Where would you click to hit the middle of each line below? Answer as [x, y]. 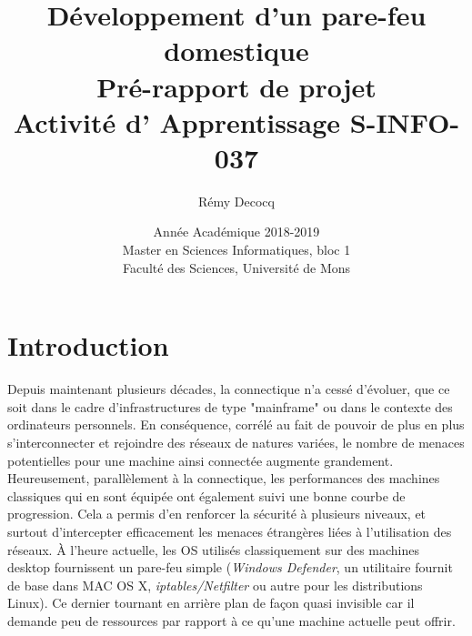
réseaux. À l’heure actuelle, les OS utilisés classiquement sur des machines [214, 549]
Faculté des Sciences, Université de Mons [236, 267]
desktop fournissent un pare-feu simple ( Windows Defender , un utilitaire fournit [230, 567]
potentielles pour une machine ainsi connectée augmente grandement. [201, 460]
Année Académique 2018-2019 [236, 232]
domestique [236, 50]
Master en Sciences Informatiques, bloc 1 [236, 250]
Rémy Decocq [236, 201]
